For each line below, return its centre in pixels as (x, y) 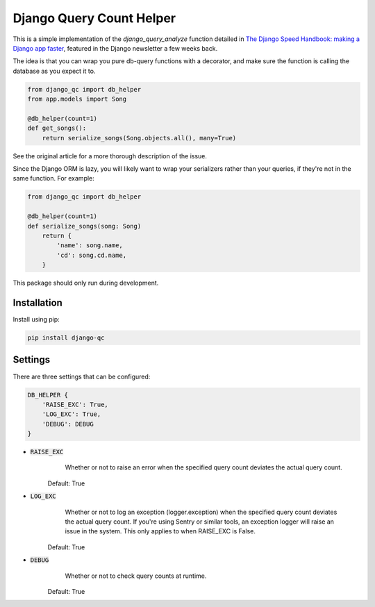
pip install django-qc (66, 338)
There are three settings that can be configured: (82, 376)
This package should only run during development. (86, 283)
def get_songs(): (57, 128)
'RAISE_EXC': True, (75, 404)
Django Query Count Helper (94, 18)
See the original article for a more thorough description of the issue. (110, 156)
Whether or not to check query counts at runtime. (136, 576)
